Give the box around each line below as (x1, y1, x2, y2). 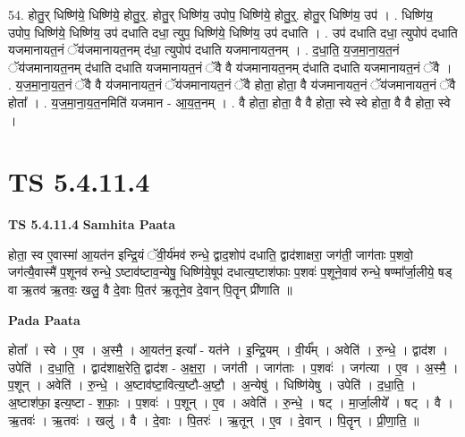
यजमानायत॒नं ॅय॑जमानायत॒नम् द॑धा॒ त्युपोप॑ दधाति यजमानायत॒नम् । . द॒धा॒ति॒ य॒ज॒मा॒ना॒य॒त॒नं (8, 40, 400, 59)
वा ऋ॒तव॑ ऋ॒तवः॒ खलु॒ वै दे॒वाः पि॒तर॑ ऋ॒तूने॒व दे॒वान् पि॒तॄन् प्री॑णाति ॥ (8, 280, 292, 299)
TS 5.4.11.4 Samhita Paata (8, 215, 176, 234)
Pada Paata (8, 310, 80, 329)
